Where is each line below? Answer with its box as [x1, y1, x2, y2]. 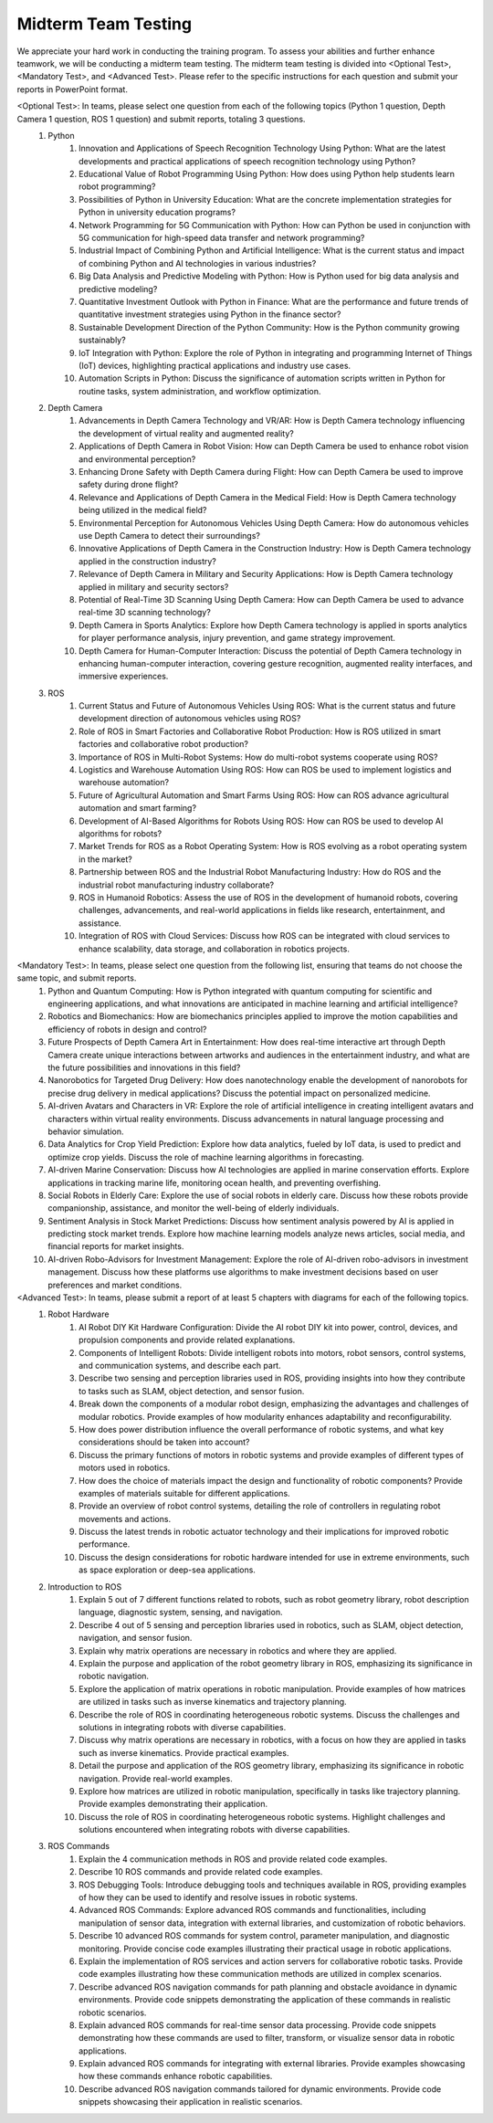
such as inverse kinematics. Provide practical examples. [79, 1747, 289, 1758]
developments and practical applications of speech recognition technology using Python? [79, 155, 416, 166]
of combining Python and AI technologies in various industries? [79, 257, 317, 268]
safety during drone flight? [79, 479, 179, 490]
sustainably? [79, 334, 127, 346]
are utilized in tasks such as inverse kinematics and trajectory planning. [79, 1697, 347, 1708]
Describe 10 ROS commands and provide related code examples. [79, 1866, 323, 1877]
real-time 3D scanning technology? [79, 607, 212, 618]
